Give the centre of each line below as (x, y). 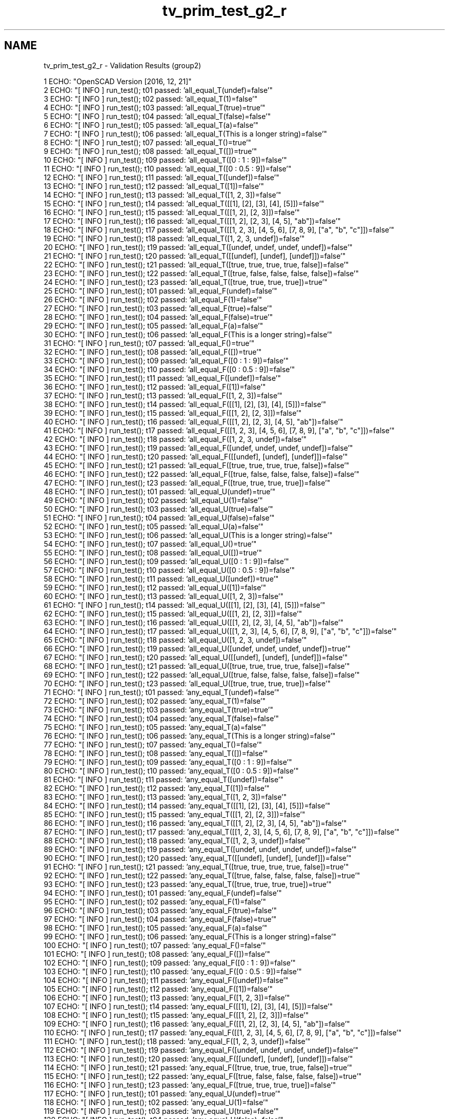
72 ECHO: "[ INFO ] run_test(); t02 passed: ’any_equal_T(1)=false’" (155, 701)
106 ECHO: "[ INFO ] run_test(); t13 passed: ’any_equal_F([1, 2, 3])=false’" (167, 997)
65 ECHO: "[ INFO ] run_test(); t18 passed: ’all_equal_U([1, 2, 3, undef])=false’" (175, 640)
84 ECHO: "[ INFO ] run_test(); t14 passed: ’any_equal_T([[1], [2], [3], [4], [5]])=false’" (187, 805)
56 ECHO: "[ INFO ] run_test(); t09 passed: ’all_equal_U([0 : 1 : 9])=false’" (166, 561)
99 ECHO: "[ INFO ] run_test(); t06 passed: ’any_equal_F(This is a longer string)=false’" (190, 936)
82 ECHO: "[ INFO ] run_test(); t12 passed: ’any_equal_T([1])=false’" (157, 788)
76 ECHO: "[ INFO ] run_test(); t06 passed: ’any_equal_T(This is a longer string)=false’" (190, 736)
